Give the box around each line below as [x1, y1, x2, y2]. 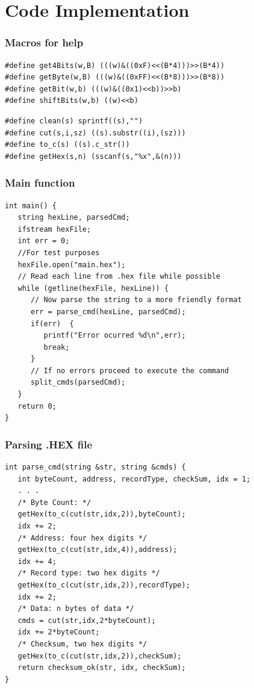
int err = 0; [17, 237, 70, 246]
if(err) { [30, 319, 74, 328]
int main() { [5, 201, 57, 210]
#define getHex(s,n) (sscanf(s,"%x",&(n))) [5, 152, 182, 161]
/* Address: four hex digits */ [17, 533, 147, 542]
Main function [5, 175, 75, 190]
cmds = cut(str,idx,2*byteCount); [17, 616, 156, 625]
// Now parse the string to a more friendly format [30, 296, 242, 305]
